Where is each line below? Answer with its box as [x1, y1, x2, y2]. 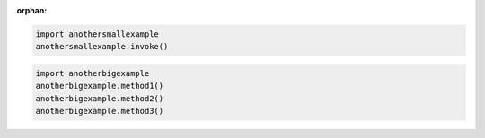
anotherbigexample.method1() [35, 81, 164, 91]
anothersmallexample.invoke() [35, 41, 169, 52]
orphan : [16, 5, 48, 15]
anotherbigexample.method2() [35, 93, 164, 103]
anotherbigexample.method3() [35, 106, 164, 116]
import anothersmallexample [35, 29, 159, 39]
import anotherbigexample [35, 68, 150, 78]
